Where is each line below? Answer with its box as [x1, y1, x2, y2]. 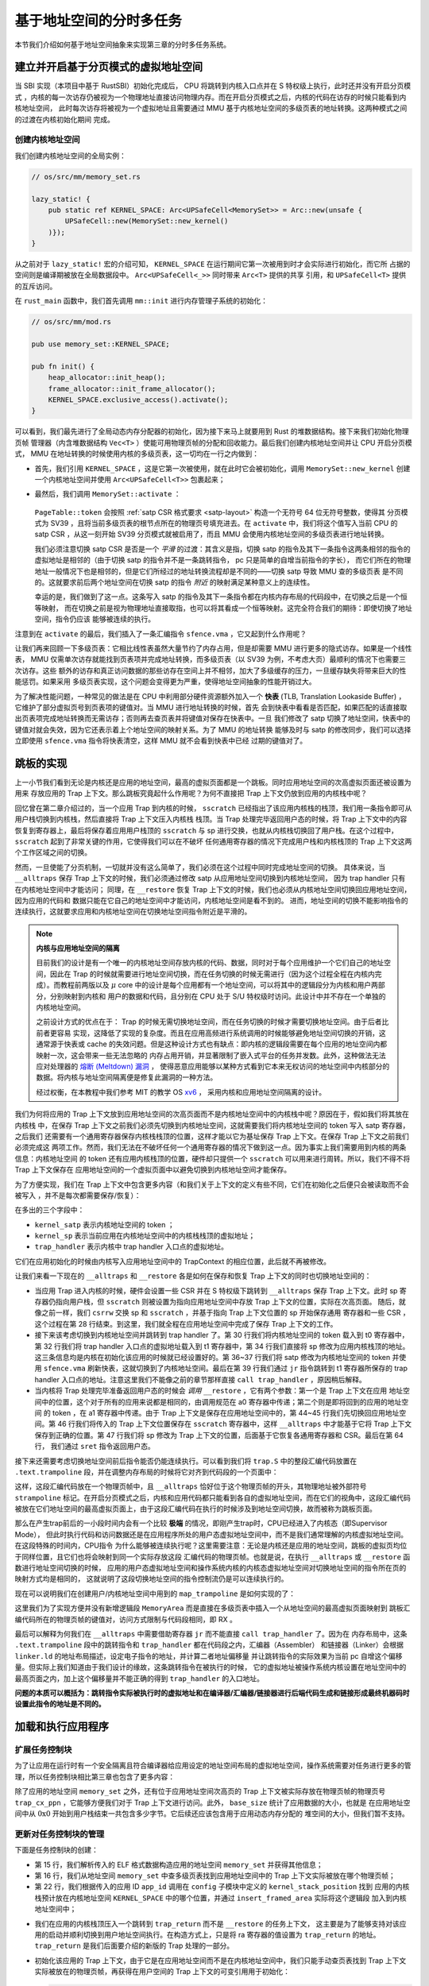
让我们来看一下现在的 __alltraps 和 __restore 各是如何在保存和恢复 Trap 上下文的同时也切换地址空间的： [14, 1271, 372, 1281]
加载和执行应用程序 [14, 1720, 109, 1733]
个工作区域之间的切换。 [14, 848, 91, 857]
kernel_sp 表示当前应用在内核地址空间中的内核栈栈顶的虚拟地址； [34, 1231, 256, 1241]
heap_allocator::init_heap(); [48, 373, 166, 382]
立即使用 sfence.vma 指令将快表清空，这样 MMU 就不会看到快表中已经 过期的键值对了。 [14, 736, 307, 746]
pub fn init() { [31, 361, 95, 371]
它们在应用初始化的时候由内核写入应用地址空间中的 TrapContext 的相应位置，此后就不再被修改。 [14, 1256, 331, 1266]
